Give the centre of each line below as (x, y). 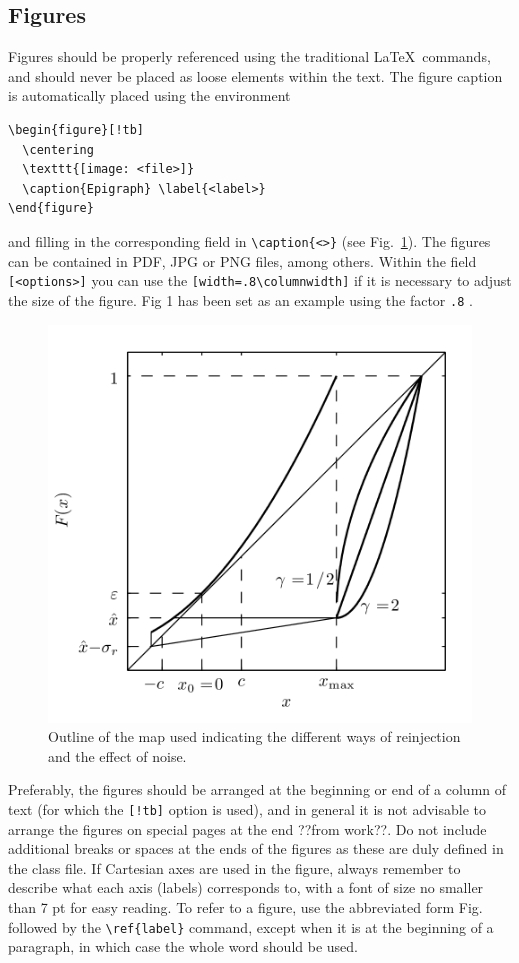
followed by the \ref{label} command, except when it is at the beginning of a (251, 926)
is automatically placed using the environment (149, 95)
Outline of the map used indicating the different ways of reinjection (254, 736)
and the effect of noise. (117, 755)
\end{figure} (51, 208)
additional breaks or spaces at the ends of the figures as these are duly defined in (256, 848)
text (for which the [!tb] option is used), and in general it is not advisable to (247, 808)
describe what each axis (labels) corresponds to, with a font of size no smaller (246, 887)
